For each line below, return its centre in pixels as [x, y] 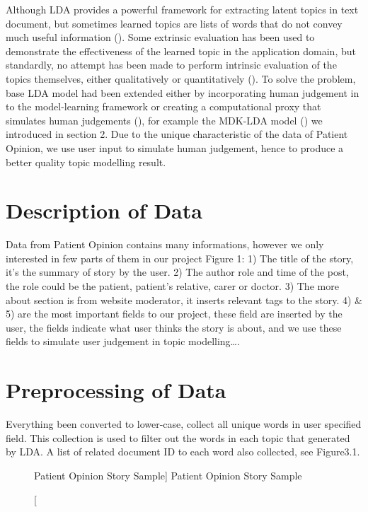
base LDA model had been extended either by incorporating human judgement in [183, 92]
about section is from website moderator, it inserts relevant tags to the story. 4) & [184, 299]
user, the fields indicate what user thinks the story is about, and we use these [174, 327]
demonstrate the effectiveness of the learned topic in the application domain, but [181, 51]
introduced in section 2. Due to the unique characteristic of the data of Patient [177, 134]
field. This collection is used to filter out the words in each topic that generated [178, 437]
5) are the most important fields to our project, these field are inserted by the [174, 314]
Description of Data [104, 210]
